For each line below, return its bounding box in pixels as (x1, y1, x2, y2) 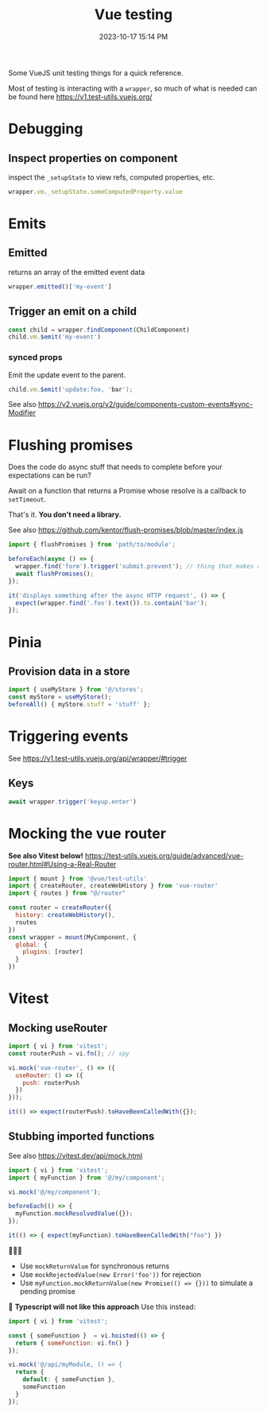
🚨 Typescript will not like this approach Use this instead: (8, 1302, 196, 1311)
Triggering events (8, 727, 129, 745)
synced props (8, 352, 63, 363)
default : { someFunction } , (22, 1376, 115, 1384)
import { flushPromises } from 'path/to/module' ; (8, 540, 176, 549)
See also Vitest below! (8, 850, 83, 860)
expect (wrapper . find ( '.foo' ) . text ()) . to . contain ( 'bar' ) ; (15, 598, 208, 607)
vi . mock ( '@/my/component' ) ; (8, 1188, 102, 1196)
